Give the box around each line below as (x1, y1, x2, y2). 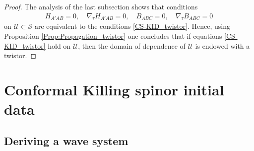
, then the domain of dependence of (78, 40, 186, 51)
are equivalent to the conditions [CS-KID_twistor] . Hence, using (34, 21, 231, 31)
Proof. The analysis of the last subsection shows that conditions (4, 1, 198, 11)
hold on (48, 40, 71, 51)
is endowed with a (195, 40, 250, 51)
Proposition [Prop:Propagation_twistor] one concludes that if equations (4, 31, 222, 41)
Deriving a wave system (4, 133, 128, 148)
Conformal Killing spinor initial (4, 79, 224, 99)
